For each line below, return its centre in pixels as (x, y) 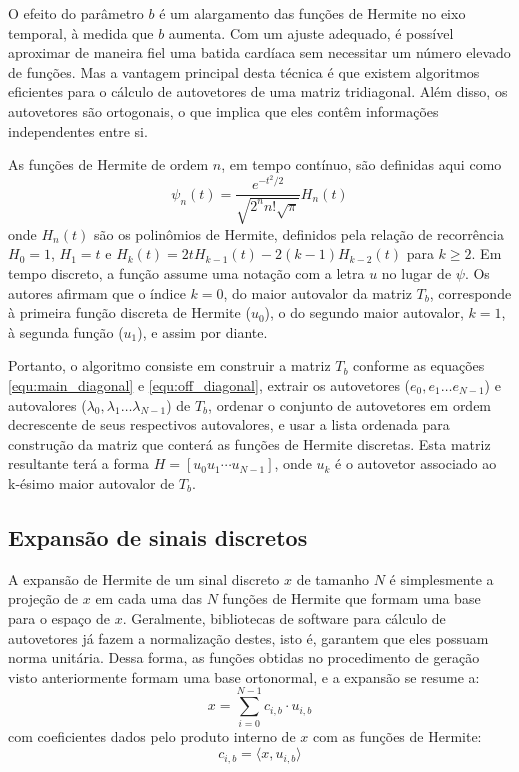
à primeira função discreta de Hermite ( (129, 312)
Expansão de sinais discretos (158, 536)
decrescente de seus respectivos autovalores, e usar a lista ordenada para (229, 424)
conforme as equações (419, 365)
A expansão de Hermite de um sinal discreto (144, 578)
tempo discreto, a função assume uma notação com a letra (186, 273)
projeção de (43, 598)
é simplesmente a (441, 578)
